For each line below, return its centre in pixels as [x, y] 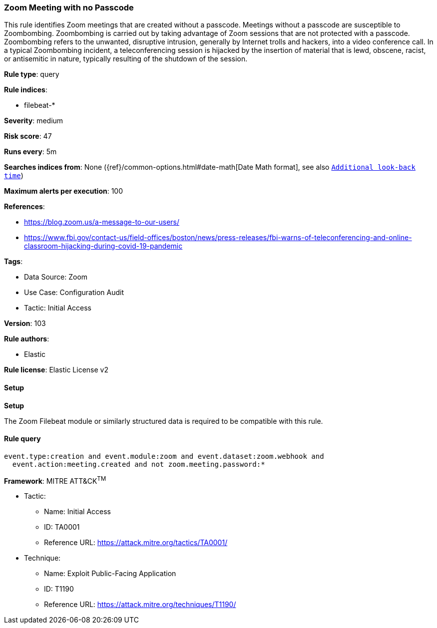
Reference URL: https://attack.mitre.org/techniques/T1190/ [140, 605]
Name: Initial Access [77, 512]
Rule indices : [26, 90]
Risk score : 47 [28, 136]
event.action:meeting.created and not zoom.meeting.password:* [139, 464]
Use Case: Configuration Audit [74, 293]
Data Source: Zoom [56, 277]
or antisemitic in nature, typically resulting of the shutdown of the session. [126, 59]
